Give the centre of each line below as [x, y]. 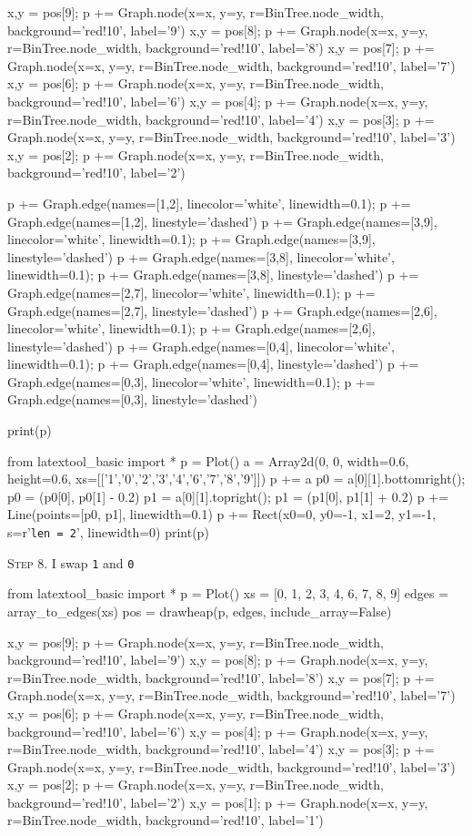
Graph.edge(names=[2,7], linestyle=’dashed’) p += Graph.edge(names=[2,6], [222, 310]
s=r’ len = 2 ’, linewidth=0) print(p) [108, 532]
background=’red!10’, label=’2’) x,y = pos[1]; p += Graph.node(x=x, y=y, [218, 802]
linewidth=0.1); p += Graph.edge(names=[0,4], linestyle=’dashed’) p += [213, 364]
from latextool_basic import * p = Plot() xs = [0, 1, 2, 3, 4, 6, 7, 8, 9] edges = [228, 593]
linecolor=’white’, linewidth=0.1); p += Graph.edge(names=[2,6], [191, 328]
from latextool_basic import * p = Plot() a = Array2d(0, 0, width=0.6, [208, 460]
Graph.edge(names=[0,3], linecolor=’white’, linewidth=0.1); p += [191, 381]
